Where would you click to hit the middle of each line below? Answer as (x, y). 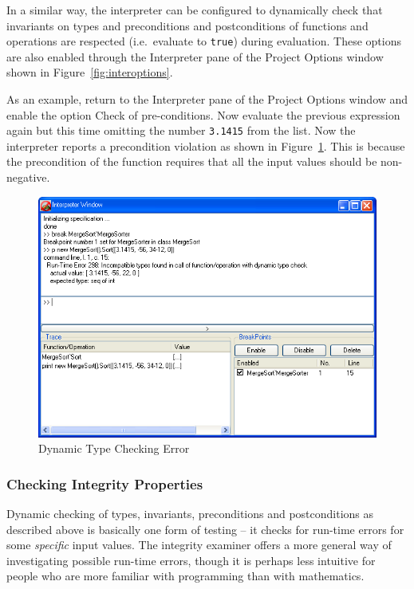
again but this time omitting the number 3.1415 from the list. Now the (181, 130)
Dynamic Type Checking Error (114, 448)
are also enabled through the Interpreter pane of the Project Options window (195, 56)
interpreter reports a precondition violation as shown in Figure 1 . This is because (206, 145)
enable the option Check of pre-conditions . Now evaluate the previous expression (203, 114)
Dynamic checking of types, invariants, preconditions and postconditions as (190, 514)
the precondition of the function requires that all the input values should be (192, 161)
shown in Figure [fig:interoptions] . (90, 72)
